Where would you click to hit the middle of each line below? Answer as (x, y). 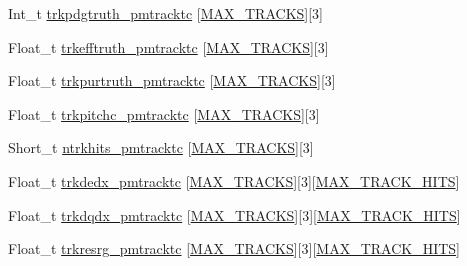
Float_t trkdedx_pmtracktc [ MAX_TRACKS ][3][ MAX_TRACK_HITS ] (234, 180)
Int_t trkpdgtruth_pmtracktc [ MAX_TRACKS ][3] (166, 13)
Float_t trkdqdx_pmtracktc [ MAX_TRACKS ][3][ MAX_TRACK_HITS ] (234, 214)
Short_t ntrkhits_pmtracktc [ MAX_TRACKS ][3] (161, 147)
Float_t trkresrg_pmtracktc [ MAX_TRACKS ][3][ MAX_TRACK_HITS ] (234, 248)
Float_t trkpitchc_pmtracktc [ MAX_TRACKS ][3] (164, 113)
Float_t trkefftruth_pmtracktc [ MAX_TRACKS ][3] (168, 46)
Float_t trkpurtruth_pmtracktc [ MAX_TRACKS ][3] (172, 80)
